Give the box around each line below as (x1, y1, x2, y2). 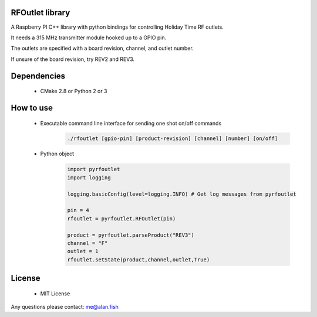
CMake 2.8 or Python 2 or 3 (40, 88, 107, 95)
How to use (11, 103, 53, 113)
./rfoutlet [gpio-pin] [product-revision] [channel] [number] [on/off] (67, 135, 278, 142)
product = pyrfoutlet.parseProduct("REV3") (67, 231, 195, 238)
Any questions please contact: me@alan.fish (11, 304, 119, 311)
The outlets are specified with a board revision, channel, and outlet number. (11, 45, 194, 52)
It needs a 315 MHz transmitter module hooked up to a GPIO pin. (11, 34, 167, 41)
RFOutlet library (11, 8, 70, 18)
